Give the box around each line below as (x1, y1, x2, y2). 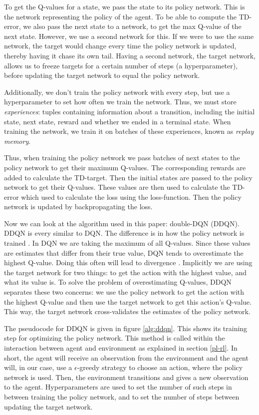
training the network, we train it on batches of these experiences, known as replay (4, 126, 254, 136)
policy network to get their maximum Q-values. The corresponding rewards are (4, 162, 246, 172)
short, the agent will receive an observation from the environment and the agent (4, 352, 249, 363)
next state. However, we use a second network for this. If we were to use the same (4, 30, 254, 41)
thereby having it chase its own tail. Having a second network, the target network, (4, 50, 256, 60)
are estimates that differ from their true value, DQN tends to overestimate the (4, 247, 244, 258)
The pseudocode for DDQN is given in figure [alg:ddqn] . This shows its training (4, 323, 248, 333)
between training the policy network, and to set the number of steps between (4, 391, 240, 402)
